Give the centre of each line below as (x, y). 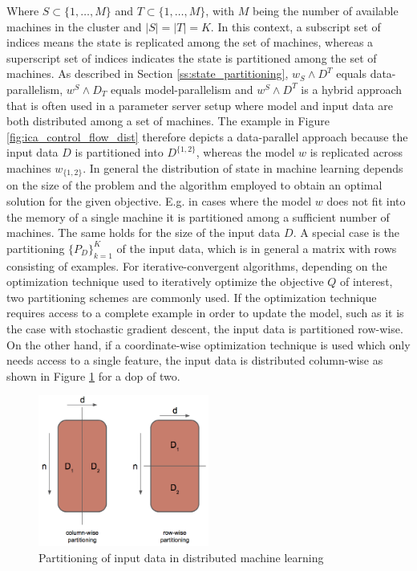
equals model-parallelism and (182, 89)
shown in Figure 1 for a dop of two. (93, 375)
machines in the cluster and (74, 26)
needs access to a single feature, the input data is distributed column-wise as (195, 360)
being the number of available (326, 10)
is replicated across (356, 152)
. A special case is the (346, 232)
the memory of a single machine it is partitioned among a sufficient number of (198, 216)
